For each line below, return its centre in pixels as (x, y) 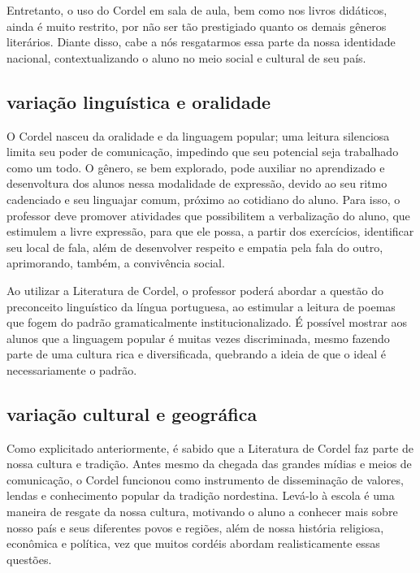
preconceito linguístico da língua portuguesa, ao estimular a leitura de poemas (201, 306)
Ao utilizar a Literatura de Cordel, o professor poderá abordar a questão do (195, 290)
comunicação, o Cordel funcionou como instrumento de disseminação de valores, (205, 479)
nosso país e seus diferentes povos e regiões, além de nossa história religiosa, (195, 527)
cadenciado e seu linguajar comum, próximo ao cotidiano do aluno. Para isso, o (204, 199)
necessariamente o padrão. (72, 369)
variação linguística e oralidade (139, 101)
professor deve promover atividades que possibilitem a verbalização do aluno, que (208, 215)
